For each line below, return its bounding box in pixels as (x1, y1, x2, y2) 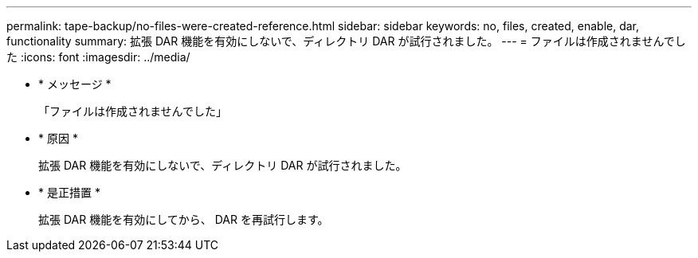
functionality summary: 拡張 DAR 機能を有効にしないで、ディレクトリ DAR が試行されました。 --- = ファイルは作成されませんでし (6, 34, 686, 48)
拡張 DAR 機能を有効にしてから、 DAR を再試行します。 (38, 213, 329, 226)
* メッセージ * (38, 77, 112, 91)
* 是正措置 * (38, 186, 100, 199)
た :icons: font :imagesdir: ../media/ (6, 50, 190, 64)
